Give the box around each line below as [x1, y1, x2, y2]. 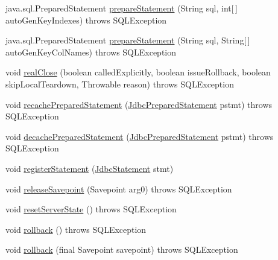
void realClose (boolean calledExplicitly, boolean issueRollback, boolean [5, 66, 271, 78]
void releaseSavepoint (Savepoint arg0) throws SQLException [5, 182, 232, 195]
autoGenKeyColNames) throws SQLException [5, 45, 177, 58]
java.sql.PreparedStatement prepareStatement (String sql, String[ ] [5, 34, 250, 46]
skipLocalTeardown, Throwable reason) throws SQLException [5, 77, 234, 90]
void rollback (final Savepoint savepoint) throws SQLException [5, 243, 238, 256]
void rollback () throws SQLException [5, 223, 147, 235]
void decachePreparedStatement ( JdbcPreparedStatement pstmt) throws [5, 130, 274, 142]
